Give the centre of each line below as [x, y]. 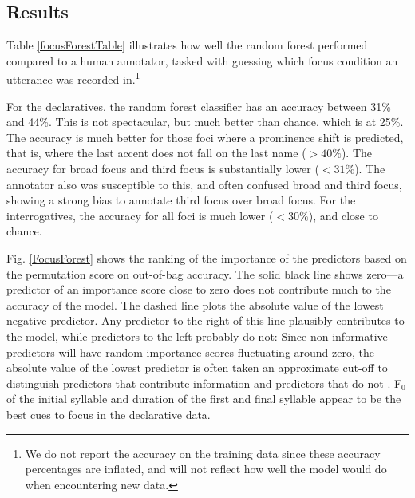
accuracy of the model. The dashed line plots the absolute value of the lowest [195, 304]
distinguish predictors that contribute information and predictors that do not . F [204, 383]
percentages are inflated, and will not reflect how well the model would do [206, 469]
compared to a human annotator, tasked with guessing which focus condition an [202, 60]
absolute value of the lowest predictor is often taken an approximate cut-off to [197, 368]
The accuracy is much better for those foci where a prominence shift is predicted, [205, 137]
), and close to [343, 215]
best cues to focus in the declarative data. [109, 414]
